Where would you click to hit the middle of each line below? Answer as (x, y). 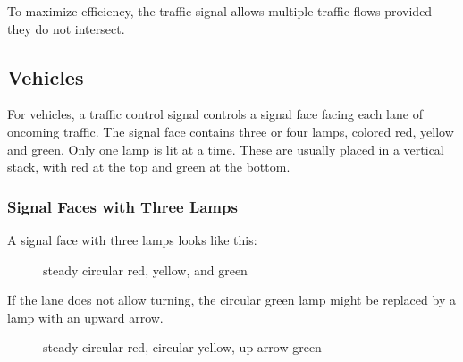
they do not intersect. (66, 28)
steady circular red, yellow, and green (145, 269)
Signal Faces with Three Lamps (122, 206)
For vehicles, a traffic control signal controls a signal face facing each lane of (215, 114)
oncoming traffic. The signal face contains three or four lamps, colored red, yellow (231, 131)
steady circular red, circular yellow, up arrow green (182, 347)
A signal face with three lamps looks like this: (132, 239)
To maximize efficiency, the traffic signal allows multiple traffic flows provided (220, 11)
